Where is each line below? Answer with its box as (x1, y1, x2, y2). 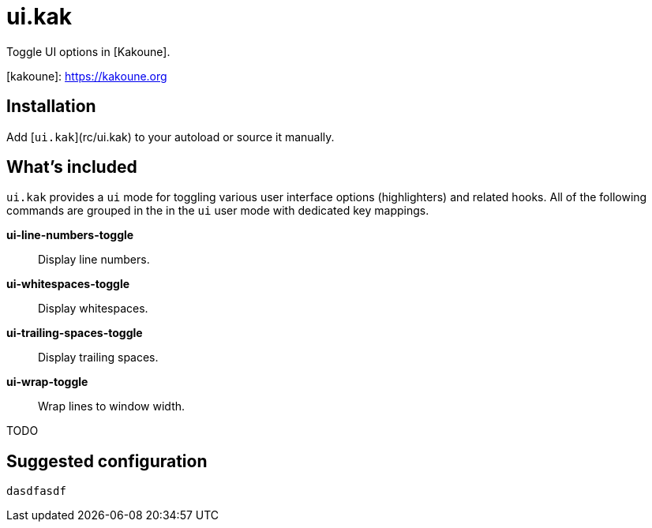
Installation (6, 96, 96, 117)
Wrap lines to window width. (38, 399, 185, 414)
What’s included (6, 157, 137, 178)
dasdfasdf (6, 485, 66, 498)
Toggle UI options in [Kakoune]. (6, 44, 170, 58)
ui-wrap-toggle (6, 375, 88, 389)
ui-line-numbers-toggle (6, 228, 134, 242)
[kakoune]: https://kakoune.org (6, 69, 167, 83)
